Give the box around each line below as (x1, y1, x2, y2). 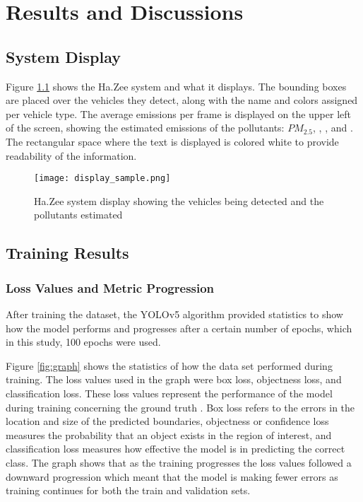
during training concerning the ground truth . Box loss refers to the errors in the (6, 399, 355, 414)
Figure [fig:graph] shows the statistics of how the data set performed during (6, 358, 333, 373)
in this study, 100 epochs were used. (6, 334, 161, 349)
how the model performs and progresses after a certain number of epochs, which (6, 320, 352, 335)
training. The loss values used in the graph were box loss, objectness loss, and (6, 372, 342, 387)
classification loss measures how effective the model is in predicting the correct (6, 441, 345, 456)
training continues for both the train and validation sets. (6, 483, 251, 498)
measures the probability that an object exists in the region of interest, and (6, 427, 332, 442)
